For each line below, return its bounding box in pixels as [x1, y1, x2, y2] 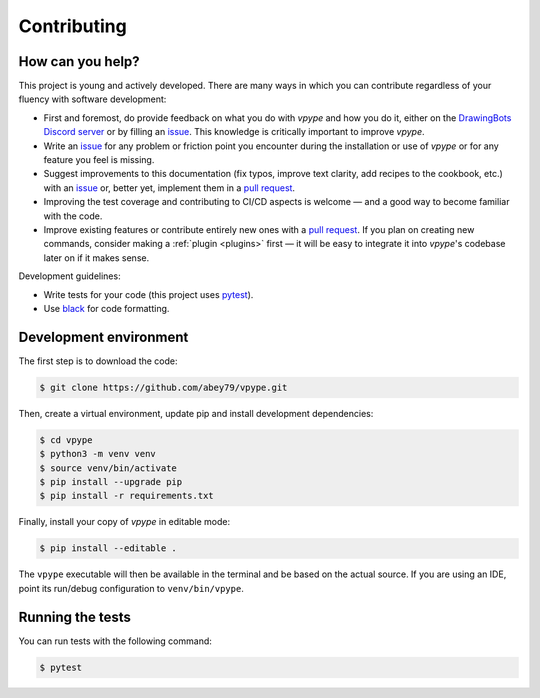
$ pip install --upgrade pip [39, 476, 183, 487]
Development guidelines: [18, 270, 121, 282]
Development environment [18, 328, 189, 345]
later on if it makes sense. [43, 251, 150, 264]
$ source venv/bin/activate [39, 462, 177, 474]
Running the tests [18, 608, 132, 625]
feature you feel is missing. [43, 154, 155, 166]
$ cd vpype [39, 434, 93, 445]
